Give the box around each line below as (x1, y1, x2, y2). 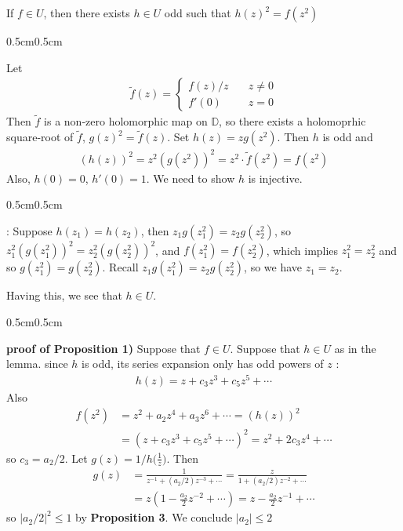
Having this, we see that (6, 287, 122, 304)
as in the (334, 340, 376, 356)
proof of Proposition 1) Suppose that (6, 340, 201, 356)
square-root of (6, 129, 74, 145)
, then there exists (43, 5, 130, 20)
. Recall (102, 259, 139, 275)
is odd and (322, 129, 373, 145)
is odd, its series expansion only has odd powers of (82, 355, 324, 372)
